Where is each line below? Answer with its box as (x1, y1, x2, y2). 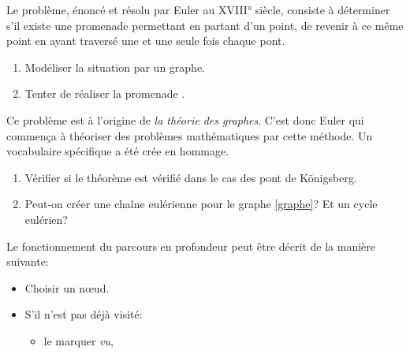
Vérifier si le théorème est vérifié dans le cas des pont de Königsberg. (24, 169, 357, 185)
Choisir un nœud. (24, 279, 110, 296)
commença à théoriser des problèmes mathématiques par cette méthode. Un (6, 127, 373, 143)
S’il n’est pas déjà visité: (24, 306, 143, 322)
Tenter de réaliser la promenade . (24, 85, 185, 102)
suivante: (6, 253, 49, 270)
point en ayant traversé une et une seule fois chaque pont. (6, 32, 285, 49)
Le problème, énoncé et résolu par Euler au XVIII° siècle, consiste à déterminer (6, 2, 390, 17)
